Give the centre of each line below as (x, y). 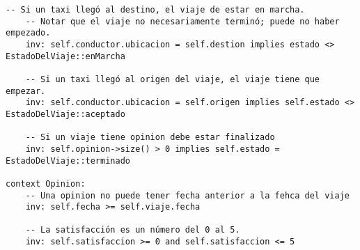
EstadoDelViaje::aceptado (65, 114)
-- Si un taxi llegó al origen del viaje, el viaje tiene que (173, 79)
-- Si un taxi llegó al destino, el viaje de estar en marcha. (155, 10)
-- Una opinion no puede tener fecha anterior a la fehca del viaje (187, 195)
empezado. (28, 33)
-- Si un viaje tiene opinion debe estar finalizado (150, 138)
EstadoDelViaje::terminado (68, 161)
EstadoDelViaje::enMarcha (65, 56)
